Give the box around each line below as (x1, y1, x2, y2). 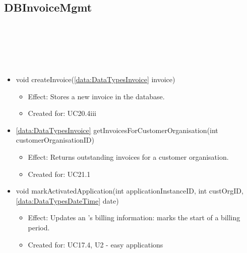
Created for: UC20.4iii (28, 108, 97, 118)
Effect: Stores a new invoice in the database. (28, 91, 165, 101)
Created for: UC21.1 (28, 168, 91, 179)
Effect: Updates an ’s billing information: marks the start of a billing (28, 212, 240, 223)
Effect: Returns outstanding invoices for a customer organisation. (28, 151, 229, 162)
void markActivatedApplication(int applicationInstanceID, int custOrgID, (16, 185, 243, 196)
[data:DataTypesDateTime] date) (16, 195, 119, 206)
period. (28, 222, 50, 232)
